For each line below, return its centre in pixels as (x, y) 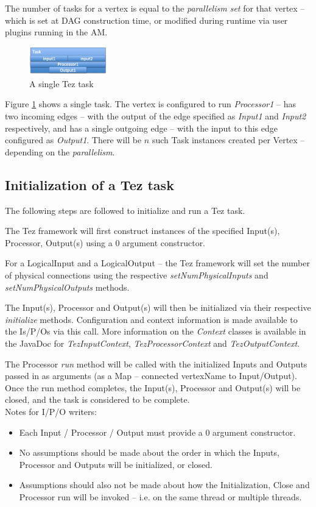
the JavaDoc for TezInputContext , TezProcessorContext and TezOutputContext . (153, 343)
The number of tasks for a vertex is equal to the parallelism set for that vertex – (155, 8)
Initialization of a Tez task (90, 184)
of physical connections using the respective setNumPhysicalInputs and (137, 275)
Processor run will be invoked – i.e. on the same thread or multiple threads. (160, 496)
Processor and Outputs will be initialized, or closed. (116, 464)
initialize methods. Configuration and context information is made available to (151, 319)
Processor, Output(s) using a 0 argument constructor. (105, 242)
